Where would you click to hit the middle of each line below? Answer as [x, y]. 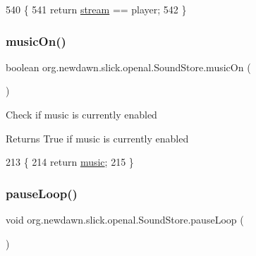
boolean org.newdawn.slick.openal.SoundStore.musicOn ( [128, 67]
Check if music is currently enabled [81, 114]
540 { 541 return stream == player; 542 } [96, 9]
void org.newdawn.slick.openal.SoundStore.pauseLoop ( [125, 219]
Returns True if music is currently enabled [97, 138]
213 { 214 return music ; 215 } [70, 162]
